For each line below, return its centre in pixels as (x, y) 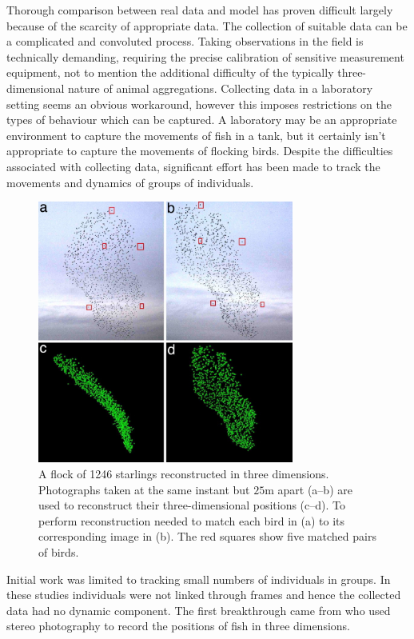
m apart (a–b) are (309, 489)
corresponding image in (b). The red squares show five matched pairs (207, 536)
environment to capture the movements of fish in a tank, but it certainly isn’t (196, 135)
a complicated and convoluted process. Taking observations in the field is (185, 41)
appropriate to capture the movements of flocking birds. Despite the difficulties (200, 151)
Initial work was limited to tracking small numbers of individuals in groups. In (199, 579)
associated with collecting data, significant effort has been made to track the (193, 166)
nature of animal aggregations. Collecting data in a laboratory (221, 88)
